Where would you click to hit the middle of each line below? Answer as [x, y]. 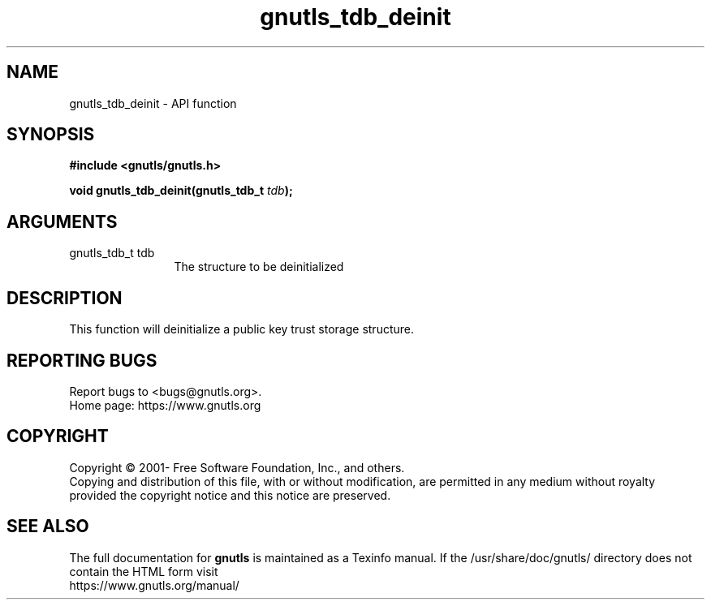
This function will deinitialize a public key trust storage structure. [242, 329]
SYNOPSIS [51, 135]
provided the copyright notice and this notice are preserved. [230, 495]
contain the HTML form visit [144, 571]
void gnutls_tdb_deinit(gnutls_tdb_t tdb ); [181, 191]
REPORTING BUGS [82, 360]
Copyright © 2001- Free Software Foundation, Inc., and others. [237, 467]
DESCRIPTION [65, 298]
